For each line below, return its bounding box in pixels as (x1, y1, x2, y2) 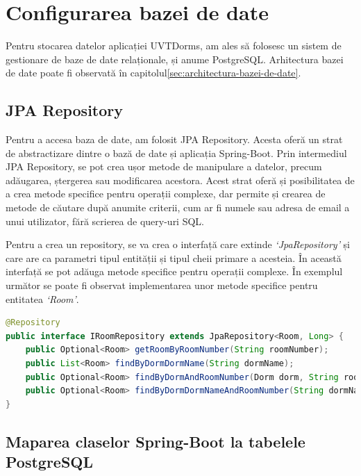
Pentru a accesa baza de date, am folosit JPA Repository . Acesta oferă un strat (6, 132, 343, 147)
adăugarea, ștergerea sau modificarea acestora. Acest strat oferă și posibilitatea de (6, 172, 355, 187)
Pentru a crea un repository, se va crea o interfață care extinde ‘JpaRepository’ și (6, 237, 351, 252)
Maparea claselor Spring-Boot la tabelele (6, 430, 305, 452)
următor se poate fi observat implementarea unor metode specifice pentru (6, 278, 318, 293)
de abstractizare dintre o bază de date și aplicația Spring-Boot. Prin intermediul (6, 145, 347, 160)
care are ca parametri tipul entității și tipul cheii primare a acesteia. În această (6, 250, 342, 265)
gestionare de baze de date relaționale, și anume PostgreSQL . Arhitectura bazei (6, 51, 344, 66)
